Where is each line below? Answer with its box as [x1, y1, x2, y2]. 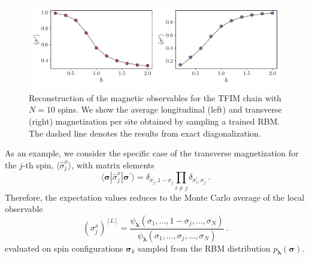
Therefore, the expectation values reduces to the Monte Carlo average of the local [5, 191, 305, 203]
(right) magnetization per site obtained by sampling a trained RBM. [29, 114, 280, 127]
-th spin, [22, 158, 54, 171]
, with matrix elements [71, 158, 154, 171]
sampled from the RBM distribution [138, 241, 271, 254]
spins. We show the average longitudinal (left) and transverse [57, 103, 282, 116]
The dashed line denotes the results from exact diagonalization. [29, 126, 261, 139]
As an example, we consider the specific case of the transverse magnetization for [5, 147, 299, 159]
